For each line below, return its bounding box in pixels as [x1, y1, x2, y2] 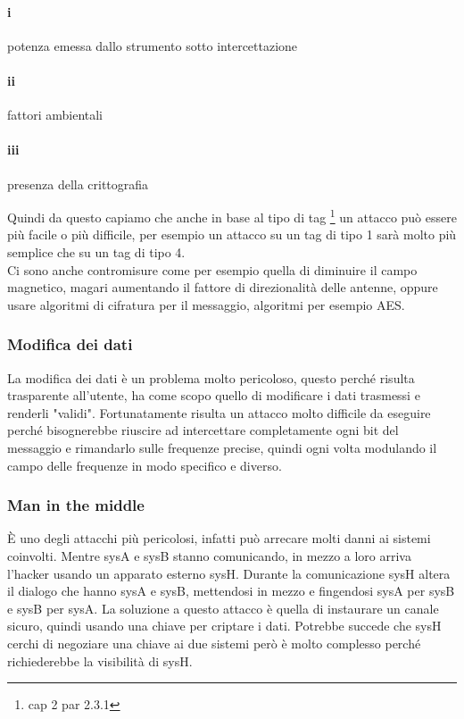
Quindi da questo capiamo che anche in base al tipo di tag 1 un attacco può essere [7, 205, 457, 226]
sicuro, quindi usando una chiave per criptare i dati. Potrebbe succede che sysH [7, 616, 442, 635]
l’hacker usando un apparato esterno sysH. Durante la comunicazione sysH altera [7, 564, 451, 582]
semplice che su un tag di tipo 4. [7, 243, 186, 262]
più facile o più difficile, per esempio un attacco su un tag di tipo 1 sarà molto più [7, 225, 457, 244]
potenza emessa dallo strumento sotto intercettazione [7, 36, 298, 54]
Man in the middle [7, 494, 145, 516]
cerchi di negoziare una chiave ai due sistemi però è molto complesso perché [7, 633, 421, 652]
